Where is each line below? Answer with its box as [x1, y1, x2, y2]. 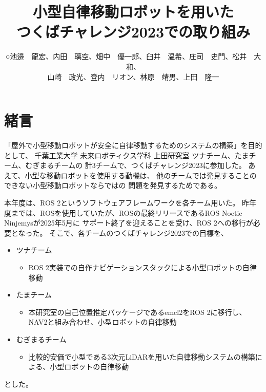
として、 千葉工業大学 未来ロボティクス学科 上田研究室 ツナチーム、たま [4, 150, 249, 160]
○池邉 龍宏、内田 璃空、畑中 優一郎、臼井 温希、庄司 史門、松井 [5, 51, 247, 62]
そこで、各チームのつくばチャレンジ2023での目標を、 [49, 227, 229, 238]
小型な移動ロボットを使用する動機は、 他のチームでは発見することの [25, 170, 257, 180]
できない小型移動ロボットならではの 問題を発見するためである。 [4, 180, 222, 191]
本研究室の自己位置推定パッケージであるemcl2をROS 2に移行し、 [28, 306, 247, 317]
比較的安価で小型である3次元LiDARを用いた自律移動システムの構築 [28, 351, 255, 362]
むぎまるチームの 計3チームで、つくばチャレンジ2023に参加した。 [25, 160, 246, 171]
